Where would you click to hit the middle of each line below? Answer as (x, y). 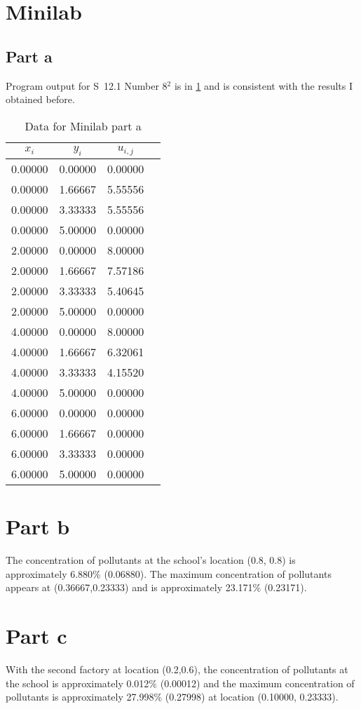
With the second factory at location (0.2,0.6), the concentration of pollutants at (177, 669)
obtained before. (40, 99)
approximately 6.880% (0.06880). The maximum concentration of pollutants (169, 573)
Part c (36, 636)
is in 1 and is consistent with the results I (263, 85)
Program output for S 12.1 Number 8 (87, 85)
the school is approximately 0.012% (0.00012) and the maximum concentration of (180, 683)
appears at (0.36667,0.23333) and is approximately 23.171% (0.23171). (156, 587)
